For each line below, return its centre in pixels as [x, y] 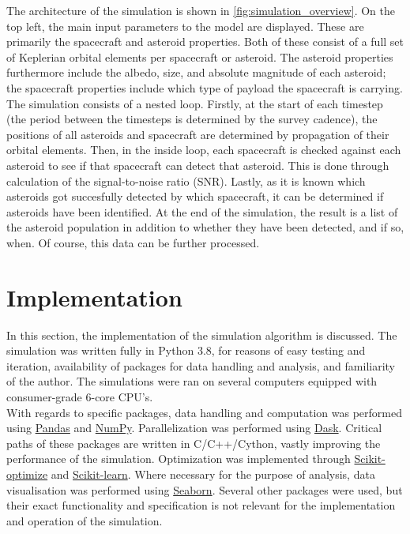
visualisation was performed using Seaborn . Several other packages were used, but [205, 489]
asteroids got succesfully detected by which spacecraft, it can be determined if [195, 196]
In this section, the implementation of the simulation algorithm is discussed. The [202, 335]
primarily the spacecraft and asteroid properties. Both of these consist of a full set [205, 41]
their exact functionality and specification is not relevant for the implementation [201, 505]
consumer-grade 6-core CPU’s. [80, 397]
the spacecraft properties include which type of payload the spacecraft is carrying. [205, 87]
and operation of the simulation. [85, 520]
